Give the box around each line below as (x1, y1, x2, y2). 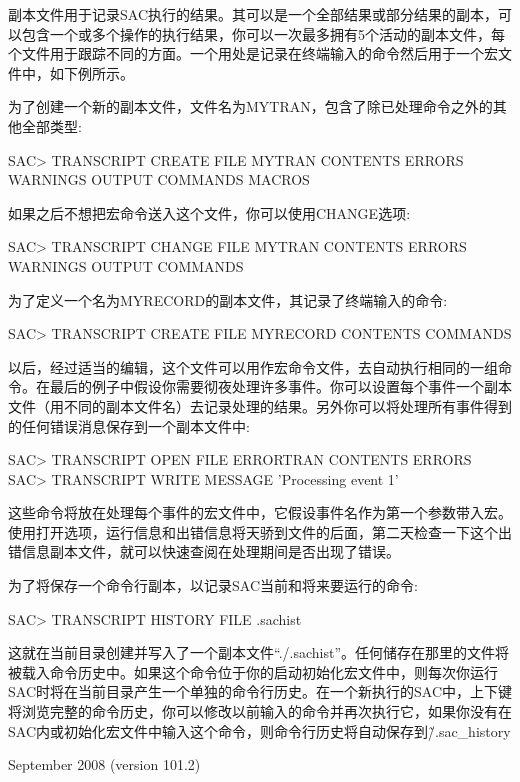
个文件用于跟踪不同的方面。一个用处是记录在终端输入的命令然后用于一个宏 (8, 43, 498, 64)
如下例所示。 (49, 62, 134, 83)
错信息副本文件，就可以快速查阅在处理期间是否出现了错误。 (8, 541, 400, 562)
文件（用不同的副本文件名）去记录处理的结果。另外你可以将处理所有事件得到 (8, 395, 512, 416)
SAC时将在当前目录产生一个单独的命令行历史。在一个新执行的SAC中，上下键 (8, 681, 512, 702)
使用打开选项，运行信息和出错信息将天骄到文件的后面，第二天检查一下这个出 (8, 521, 512, 542)
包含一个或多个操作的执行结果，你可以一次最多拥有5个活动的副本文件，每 (21, 23, 505, 44)
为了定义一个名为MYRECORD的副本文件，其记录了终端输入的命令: (8, 289, 448, 310)
